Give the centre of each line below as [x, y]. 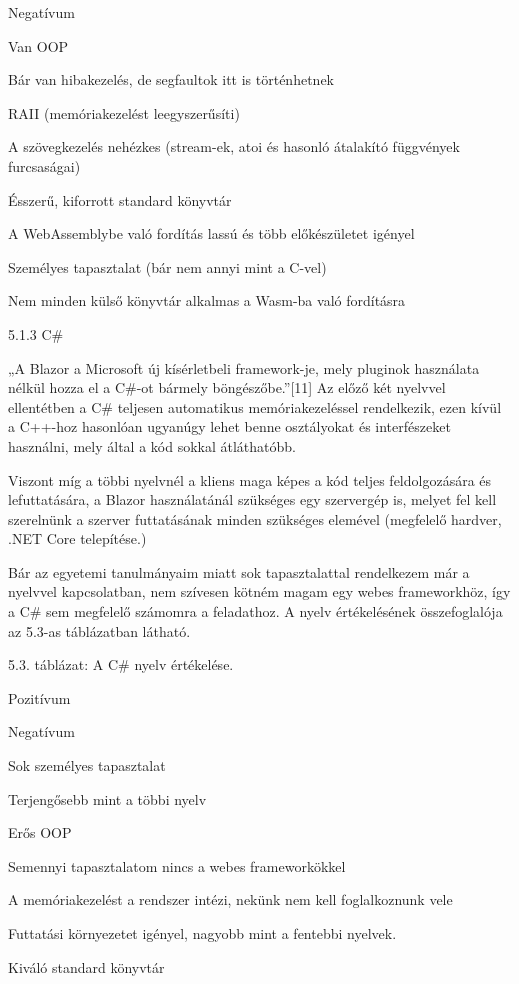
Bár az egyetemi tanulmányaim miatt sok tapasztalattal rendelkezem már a [239, 571]
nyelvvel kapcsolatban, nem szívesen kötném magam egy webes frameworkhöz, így [259, 591]
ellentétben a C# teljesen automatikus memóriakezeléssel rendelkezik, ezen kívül [255, 406]
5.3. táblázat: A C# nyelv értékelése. [121, 664]
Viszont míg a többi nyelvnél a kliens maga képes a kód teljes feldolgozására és [250, 479]
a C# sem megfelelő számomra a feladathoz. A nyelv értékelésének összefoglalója [255, 611]
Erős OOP [40, 832]
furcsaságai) [44, 165]
